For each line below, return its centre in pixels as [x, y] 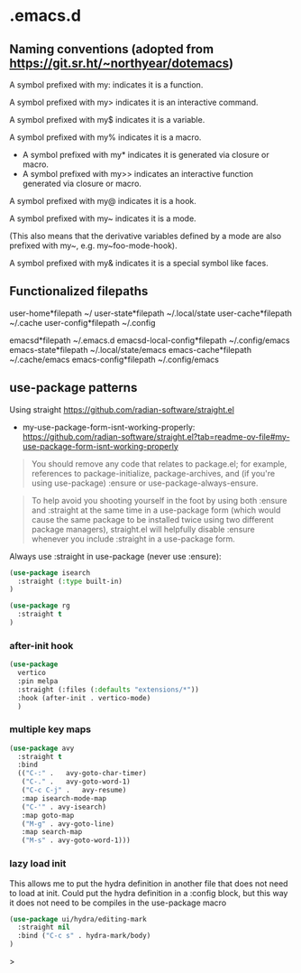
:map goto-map [48, 815]
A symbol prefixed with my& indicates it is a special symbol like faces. [139, 263]
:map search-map [52, 832]
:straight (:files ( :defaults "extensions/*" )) [109, 690]
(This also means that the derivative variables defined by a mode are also [146, 236]
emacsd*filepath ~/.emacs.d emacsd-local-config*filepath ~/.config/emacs [150, 340]
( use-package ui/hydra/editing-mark [78, 919]
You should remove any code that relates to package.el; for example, [159, 463]
